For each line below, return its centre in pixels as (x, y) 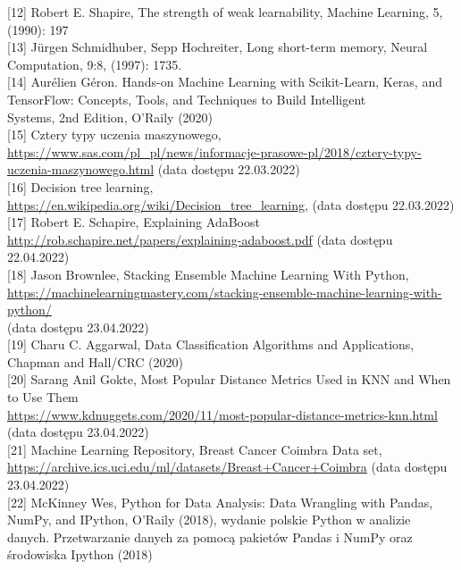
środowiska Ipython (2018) (80, 554)
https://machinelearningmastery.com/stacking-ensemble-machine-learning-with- (225, 292)
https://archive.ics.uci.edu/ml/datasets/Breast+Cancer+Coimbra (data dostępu (227, 467)
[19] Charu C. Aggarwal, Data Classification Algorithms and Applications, (211, 344)
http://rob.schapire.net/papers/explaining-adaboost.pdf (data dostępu (200, 239)
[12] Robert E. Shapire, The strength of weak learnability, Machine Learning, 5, (225, 12)
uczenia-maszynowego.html (81, 169)
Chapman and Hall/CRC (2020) (95, 361)
